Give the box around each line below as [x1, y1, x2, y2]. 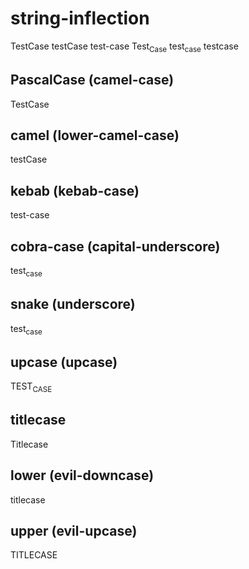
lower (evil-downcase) [10, 467, 155, 484]
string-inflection [10, 7, 150, 30]
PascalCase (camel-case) [10, 72, 175, 89]
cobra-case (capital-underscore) [10, 238, 221, 255]
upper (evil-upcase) [10, 523, 138, 540]
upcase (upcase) [10, 353, 118, 371]
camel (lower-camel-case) [10, 127, 180, 144]
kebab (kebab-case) [10, 182, 140, 199]
